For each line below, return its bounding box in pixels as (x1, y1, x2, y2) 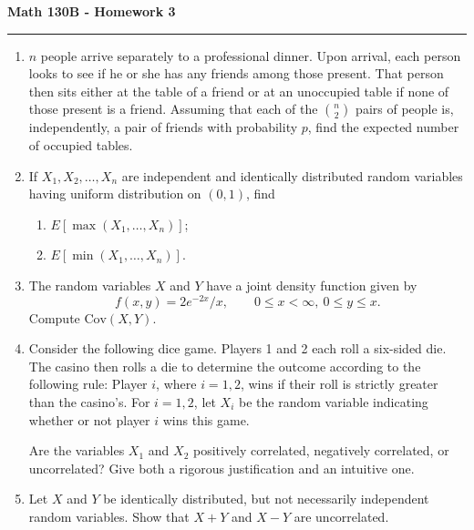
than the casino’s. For (28, 392, 150, 411)
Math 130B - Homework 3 (7, 2, 176, 20)
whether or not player (28, 410, 150, 429)
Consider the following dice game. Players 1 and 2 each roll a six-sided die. (28, 339, 447, 358)
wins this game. (162, 410, 250, 429)
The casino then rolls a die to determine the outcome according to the (28, 356, 421, 375)
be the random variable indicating (239, 392, 428, 411)
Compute (28, 308, 80, 327)
